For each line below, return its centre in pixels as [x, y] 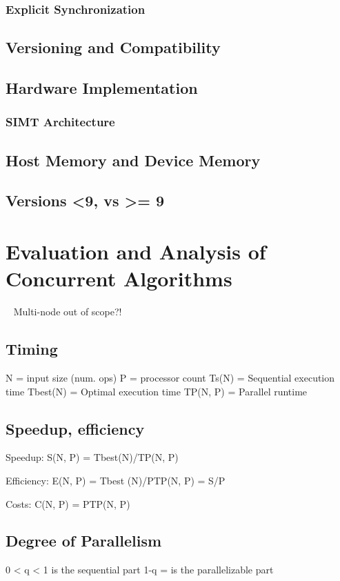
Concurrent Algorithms [119, 278]
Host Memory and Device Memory [133, 160]
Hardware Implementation [102, 88]
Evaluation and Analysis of [136, 251]
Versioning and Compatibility [113, 47]
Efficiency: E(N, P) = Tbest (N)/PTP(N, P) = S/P [116, 480]
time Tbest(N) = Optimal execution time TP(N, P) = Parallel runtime [157, 391]
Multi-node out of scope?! [68, 312]
